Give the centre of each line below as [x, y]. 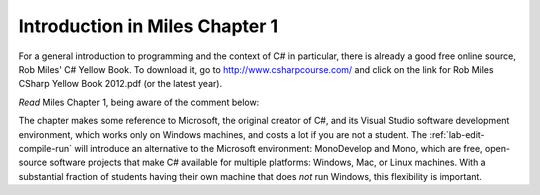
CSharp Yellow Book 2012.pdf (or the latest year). [120, 84]
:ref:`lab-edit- [457, 134]
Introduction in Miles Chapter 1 [148, 26]
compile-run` [45, 148]
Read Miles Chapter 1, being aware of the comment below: [139, 102]
